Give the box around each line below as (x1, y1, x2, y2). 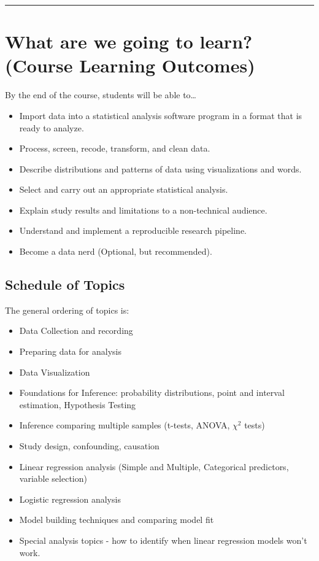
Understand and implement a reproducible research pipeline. (19, 224, 247, 237)
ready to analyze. (19, 121, 84, 134)
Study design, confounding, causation (19, 439, 159, 452)
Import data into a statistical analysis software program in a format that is (19, 109, 302, 122)
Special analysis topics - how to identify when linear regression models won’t (19, 533, 307, 546)
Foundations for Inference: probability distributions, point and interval (19, 386, 285, 399)
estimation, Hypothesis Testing (19, 398, 136, 411)
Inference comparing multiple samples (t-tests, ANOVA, (19, 419, 230, 431)
